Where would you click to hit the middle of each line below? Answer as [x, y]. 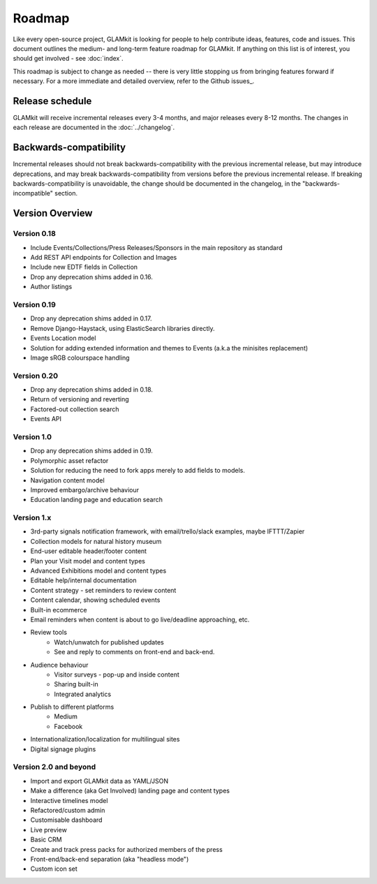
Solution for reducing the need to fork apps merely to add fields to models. [138, 471]
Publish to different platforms [72, 707]
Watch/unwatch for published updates [109, 642]
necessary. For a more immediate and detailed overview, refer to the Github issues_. [134, 81]
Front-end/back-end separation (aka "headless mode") [110, 859]
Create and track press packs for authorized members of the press [126, 849]
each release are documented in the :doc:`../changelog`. [94, 127]
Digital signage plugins [63, 749]
